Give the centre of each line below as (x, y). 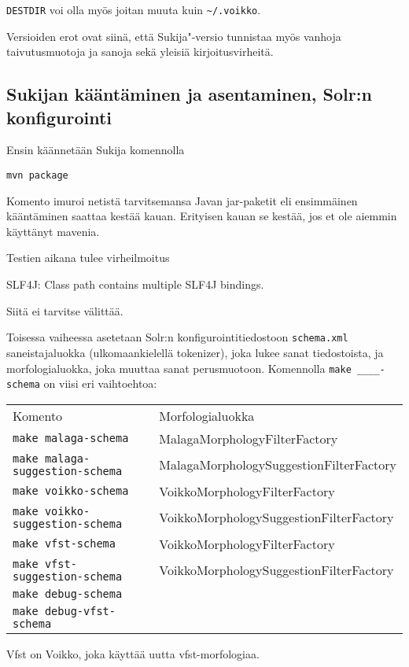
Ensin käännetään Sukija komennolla (96, 150)
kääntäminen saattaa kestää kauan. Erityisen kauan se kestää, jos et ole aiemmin (202, 216)
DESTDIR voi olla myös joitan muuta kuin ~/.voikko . (134, 9)
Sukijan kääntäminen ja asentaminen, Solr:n (189, 94)
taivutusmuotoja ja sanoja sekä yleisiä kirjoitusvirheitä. (140, 52)
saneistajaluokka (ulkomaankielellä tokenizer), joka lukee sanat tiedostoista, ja (195, 352)
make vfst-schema (64, 544)
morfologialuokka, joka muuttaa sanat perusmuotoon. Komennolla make (179, 368)
